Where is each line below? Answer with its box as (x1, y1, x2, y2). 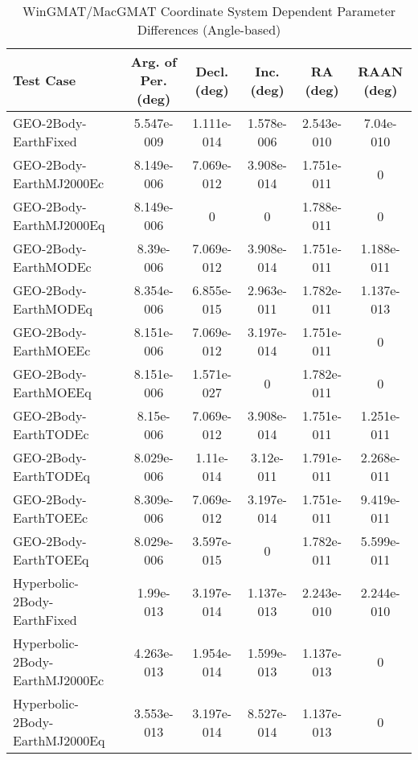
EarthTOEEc (13, 508, 88, 527)
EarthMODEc (13, 257, 92, 276)
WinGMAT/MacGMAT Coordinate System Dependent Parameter (22, 2, 396, 20)
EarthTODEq (13, 466, 90, 485)
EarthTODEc (13, 425, 89, 443)
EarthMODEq (13, 299, 92, 318)
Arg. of (130, 52, 177, 71)
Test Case (13, 71, 76, 89)
